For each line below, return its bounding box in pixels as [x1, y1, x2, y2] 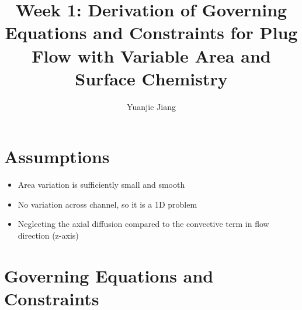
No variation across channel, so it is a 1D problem [18, 198, 197, 210]
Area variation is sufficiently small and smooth [18, 178, 185, 191]
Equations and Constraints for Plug [5, 20, 298, 44]
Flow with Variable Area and [32, 43, 271, 67]
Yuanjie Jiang [127, 100, 176, 112]
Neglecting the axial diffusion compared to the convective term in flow [18, 218, 269, 230]
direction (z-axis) [18, 229, 79, 241]
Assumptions [4, 144, 110, 168]
